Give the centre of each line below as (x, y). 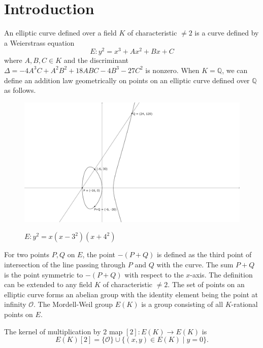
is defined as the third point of (204, 254)
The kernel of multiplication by (53, 331)
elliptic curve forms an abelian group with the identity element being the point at (131, 294)
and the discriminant (96, 60)
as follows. (20, 90)
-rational (244, 304)
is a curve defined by (227, 33)
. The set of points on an (206, 284)
